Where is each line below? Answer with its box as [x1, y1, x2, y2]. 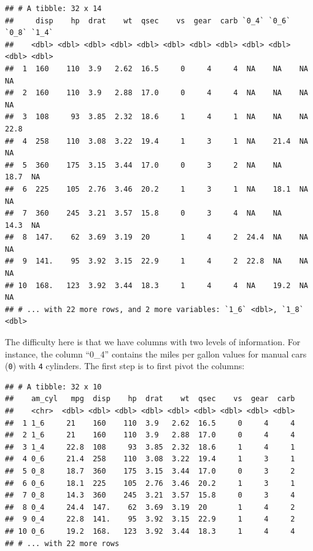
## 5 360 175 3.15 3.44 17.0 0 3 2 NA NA [5, 160, 282, 170]
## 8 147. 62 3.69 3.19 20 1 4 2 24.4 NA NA [5, 233, 308, 242]
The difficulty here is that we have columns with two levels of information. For [5, 335, 301, 348]
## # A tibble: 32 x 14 [5, 4, 102, 13]
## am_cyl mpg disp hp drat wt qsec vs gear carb [5, 394, 295, 404]
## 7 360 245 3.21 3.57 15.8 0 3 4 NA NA [5, 209, 282, 218]
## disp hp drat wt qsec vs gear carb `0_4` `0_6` [5, 16, 291, 25]
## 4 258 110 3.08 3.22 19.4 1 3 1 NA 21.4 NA [5, 136, 308, 146]
